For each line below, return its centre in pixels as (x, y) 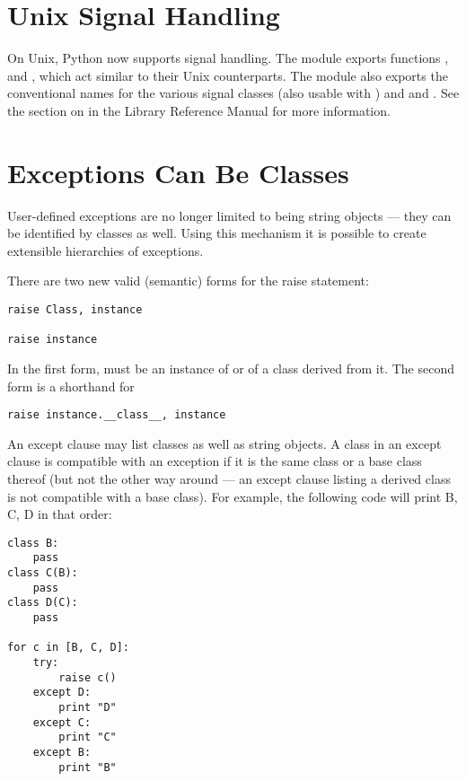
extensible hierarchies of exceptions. (106, 250)
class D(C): (43, 603)
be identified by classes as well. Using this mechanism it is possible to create (217, 233)
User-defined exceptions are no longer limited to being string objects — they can (229, 215)
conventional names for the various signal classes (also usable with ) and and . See (233, 93)
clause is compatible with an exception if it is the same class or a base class (215, 461)
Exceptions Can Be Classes (178, 172)
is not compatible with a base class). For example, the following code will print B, (233, 496)
